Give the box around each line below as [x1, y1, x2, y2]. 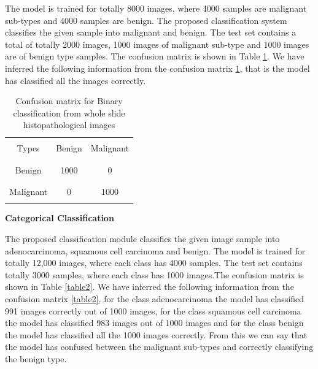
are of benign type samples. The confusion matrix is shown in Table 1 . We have [5, 50, 304, 63]
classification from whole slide [13, 106, 125, 119]
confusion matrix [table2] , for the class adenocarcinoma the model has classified [5, 292, 304, 305]
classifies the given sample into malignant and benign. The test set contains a [5, 26, 297, 39]
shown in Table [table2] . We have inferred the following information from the [5, 280, 294, 293]
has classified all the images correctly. [5, 74, 146, 86]
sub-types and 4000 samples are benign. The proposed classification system [5, 13, 287, 26]
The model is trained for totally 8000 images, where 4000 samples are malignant [5, 2, 307, 14]
